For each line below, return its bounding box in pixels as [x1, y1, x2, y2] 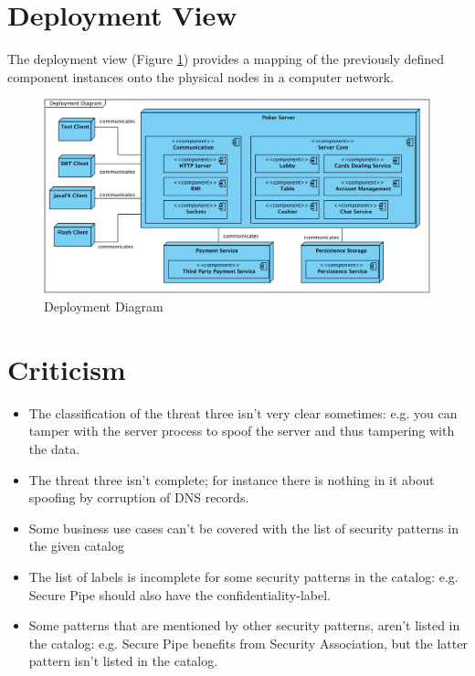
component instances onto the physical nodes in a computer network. [7, 67, 395, 86]
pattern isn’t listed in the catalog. [28, 651, 218, 671]
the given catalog [28, 536, 125, 555]
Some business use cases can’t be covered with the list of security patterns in [28, 518, 459, 537]
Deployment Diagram [44, 297, 164, 316]
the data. [28, 439, 80, 459]
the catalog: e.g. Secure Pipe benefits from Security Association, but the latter [28, 633, 468, 652]
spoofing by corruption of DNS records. [28, 488, 249, 507]
